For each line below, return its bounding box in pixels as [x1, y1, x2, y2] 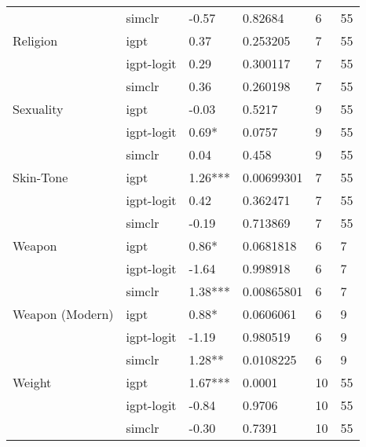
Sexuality [13, 100, 64, 118]
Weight [13, 373, 52, 391]
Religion [13, 31, 58, 49]
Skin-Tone [13, 168, 68, 186]
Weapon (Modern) [13, 305, 114, 323]
